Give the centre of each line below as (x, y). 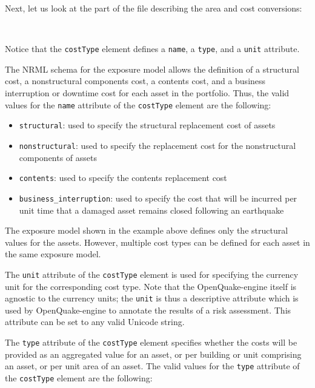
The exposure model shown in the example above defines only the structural (147, 230)
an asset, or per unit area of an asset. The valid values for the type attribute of (152, 366)
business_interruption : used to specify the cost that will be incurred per (158, 198)
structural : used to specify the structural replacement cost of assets (147, 125)
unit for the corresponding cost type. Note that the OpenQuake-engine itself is (151, 286)
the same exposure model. (53, 254)
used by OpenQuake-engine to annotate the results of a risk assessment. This (148, 310)
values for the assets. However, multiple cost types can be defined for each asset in (157, 242)
